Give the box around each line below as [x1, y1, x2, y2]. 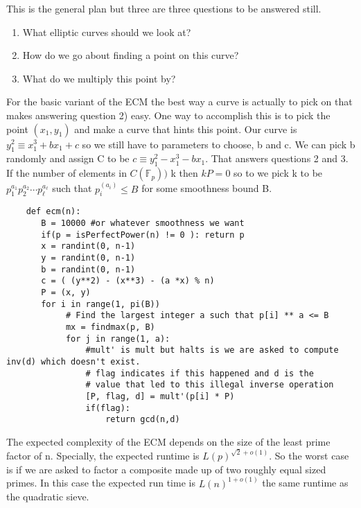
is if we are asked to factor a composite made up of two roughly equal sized [6, 462, 326, 476]
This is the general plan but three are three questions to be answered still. [6, 1, 322, 15]
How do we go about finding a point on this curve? [22, 48, 239, 62]
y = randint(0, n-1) [41, 253, 136, 263]
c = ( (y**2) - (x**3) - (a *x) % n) [41, 276, 215, 286]
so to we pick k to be [234, 166, 323, 180]
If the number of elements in [6, 166, 127, 180]
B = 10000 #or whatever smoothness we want [41, 218, 245, 229]
